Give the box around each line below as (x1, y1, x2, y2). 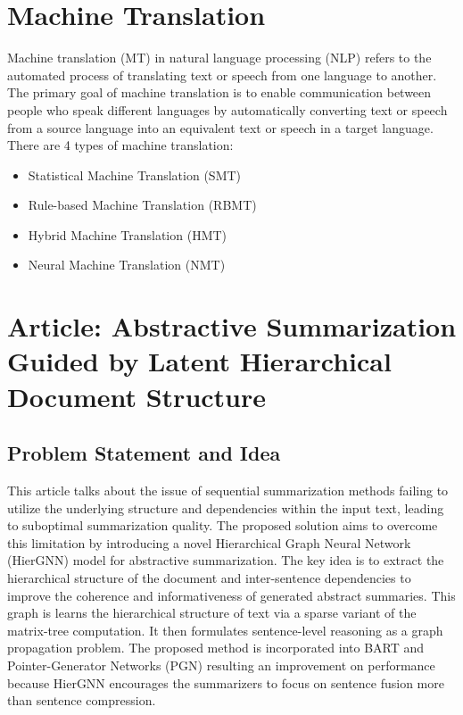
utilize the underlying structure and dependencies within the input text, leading (7, 498, 444, 517)
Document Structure (7, 378, 267, 414)
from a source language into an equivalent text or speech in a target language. (7, 118, 434, 137)
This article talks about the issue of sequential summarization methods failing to (7, 481, 449, 500)
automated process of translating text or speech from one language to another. (7, 65, 437, 84)
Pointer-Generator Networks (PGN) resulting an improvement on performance (7, 655, 435, 674)
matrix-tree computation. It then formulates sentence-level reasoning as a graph (7, 620, 443, 639)
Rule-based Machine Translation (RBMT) (28, 195, 257, 214)
